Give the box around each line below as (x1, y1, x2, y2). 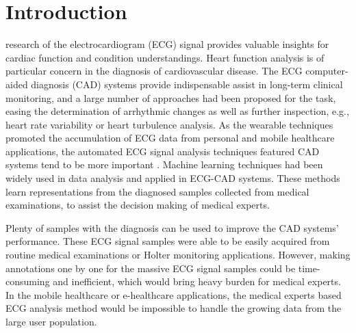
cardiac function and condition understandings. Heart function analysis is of (5, 50, 325, 64)
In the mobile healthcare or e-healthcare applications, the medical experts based (5, 287, 342, 302)
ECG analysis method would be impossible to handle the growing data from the (5, 301, 342, 315)
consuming (5, 274, 50, 289)
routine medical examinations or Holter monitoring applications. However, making (5, 248, 351, 262)
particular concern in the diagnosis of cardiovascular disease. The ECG (5, 64, 303, 78)
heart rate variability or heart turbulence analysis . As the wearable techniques (5, 117, 333, 131)
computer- (305, 64, 348, 78)
